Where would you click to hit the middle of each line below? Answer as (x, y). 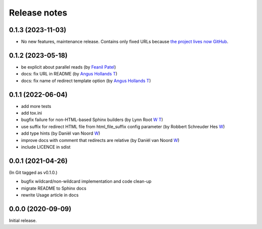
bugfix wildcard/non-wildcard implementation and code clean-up (86, 181)
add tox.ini (32, 113)
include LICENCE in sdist (46, 147)
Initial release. (23, 220)
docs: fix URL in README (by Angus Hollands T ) (69, 74)
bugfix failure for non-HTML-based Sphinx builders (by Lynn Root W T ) (92, 120)
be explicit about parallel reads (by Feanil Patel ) (69, 67)
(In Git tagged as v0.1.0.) (33, 172)
